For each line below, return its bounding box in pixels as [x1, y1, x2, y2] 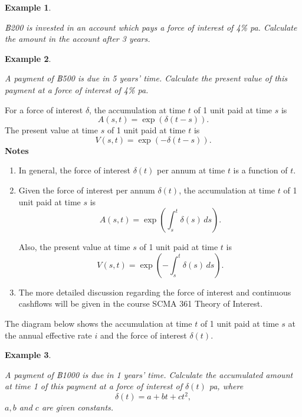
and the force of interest [100, 329, 187, 341]
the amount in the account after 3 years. [5, 32, 150, 45]
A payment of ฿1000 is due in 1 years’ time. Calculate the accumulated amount [5, 368, 293, 380]
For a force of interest [5, 103, 83, 116]
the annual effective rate [5, 329, 92, 341]
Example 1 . [5, 1, 51, 13]
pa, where [209, 380, 244, 392]
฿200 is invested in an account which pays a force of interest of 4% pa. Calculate [5, 21, 297, 33]
